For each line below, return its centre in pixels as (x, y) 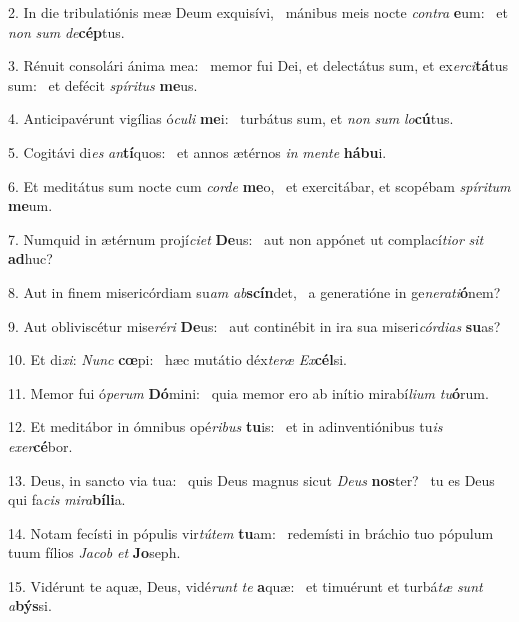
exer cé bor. (40, 445)
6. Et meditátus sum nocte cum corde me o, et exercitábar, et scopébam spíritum (259, 185)
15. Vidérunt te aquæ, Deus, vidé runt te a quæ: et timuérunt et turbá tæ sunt (245, 585)
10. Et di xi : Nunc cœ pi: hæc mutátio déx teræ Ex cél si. (178, 359)
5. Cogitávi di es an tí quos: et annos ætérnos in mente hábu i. (197, 151)
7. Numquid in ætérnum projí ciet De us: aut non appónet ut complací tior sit (246, 238)
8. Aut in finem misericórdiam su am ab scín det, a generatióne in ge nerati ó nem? (254, 291)
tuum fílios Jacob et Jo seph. (94, 552)
